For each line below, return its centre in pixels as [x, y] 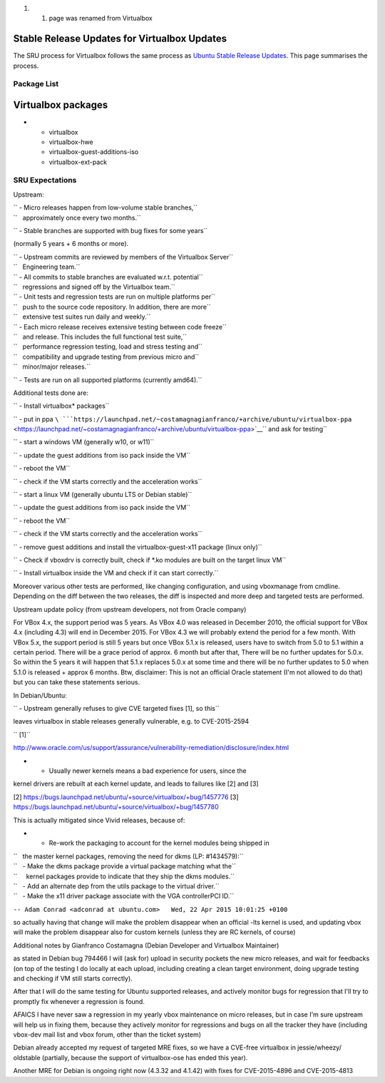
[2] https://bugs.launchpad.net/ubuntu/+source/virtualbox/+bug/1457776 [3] [126, 797]
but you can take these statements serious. [77, 682]
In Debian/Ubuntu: [40, 695]
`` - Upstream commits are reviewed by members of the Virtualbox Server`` [123, 257]
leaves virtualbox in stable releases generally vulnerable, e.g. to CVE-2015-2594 [131, 722]
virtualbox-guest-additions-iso [94, 152]
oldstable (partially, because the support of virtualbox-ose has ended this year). [130, 1057]
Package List [36, 84]
